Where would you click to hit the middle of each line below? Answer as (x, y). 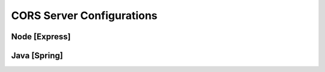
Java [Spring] (37, 56)
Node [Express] (41, 37)
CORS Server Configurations (84, 15)
